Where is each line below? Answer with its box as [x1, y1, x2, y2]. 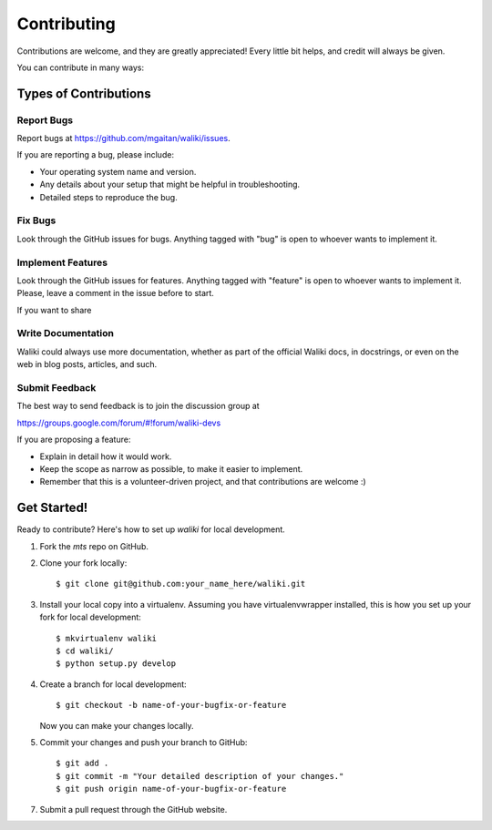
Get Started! [16, 500, 88, 516]
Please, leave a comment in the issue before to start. [16, 288, 214, 299]
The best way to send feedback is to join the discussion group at [16, 401, 260, 412]
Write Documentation [16, 327, 114, 340]
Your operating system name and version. [39, 166, 197, 177]
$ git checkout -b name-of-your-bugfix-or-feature [56, 700, 287, 711]
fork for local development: [39, 611, 141, 623]
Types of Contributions [16, 86, 151, 101]
